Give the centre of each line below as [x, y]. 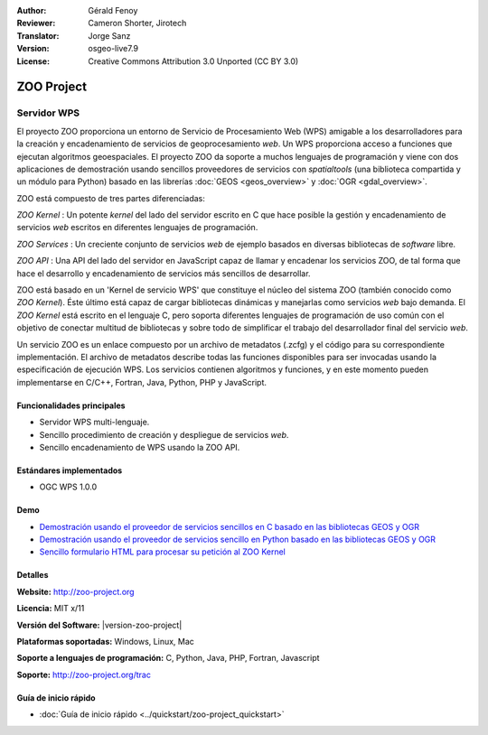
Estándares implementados [70, 470]
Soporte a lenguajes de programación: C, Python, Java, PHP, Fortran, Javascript [168, 658]
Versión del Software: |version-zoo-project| [99, 625]
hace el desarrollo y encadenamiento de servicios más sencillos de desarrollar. [164, 273]
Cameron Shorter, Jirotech [137, 23]
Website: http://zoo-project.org [75, 591]
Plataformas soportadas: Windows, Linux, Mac [105, 642]
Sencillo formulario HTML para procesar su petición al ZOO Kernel [163, 552]
